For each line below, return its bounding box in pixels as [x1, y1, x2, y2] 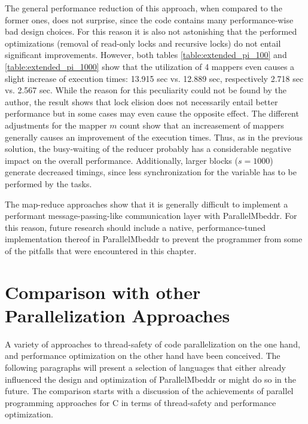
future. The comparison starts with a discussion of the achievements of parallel [5, 385, 294, 397]
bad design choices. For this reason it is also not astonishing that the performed [5, 25, 297, 38]
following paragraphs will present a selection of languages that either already [5, 361, 286, 373]
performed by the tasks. [5, 177, 92, 190]
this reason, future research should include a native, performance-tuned [5, 221, 266, 233]
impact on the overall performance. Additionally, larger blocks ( [5, 154, 238, 166]
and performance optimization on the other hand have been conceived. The [5, 349, 280, 362]
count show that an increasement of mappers [120, 118, 284, 131]
